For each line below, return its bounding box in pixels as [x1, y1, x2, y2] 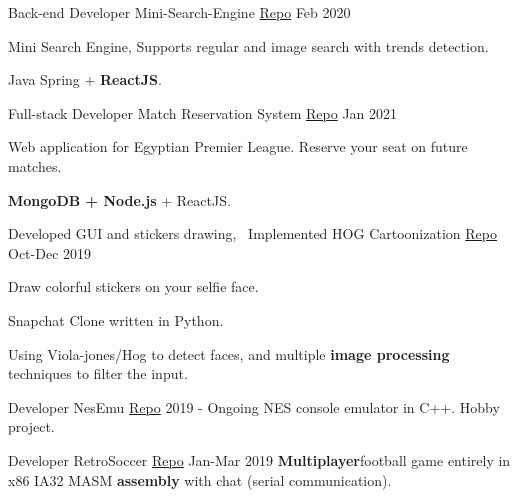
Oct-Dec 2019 [8, 242, 92, 263]
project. [8, 416, 55, 437]
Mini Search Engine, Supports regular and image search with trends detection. [8, 35, 489, 56]
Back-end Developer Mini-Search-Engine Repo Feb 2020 [8, 2, 351, 22]
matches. [8, 155, 62, 176]
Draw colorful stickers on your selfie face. [8, 276, 259, 297]
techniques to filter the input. [8, 363, 188, 384]
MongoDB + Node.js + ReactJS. [8, 189, 231, 210]
